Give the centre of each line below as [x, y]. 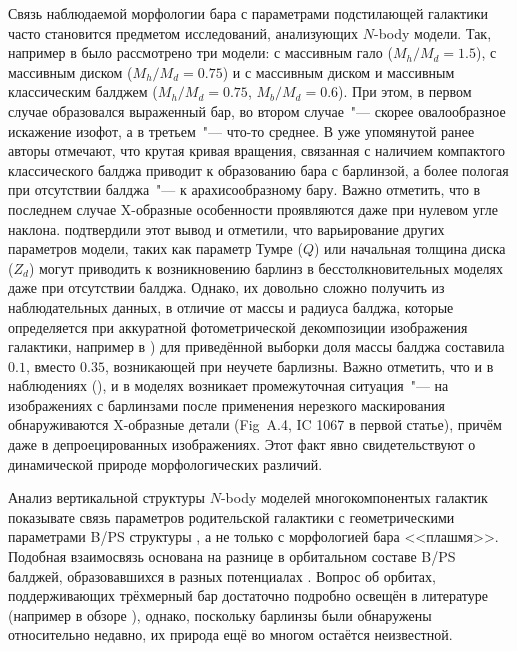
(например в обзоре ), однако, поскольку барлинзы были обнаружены [220, 614]
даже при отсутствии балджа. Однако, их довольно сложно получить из [226, 287]
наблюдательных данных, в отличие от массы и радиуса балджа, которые [231, 306]
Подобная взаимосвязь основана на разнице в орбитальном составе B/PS [232, 556]
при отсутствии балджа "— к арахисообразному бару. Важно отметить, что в [244, 189]
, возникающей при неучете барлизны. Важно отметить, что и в [299, 365]
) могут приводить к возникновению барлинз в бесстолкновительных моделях [266, 267]
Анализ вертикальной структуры [106, 497]
